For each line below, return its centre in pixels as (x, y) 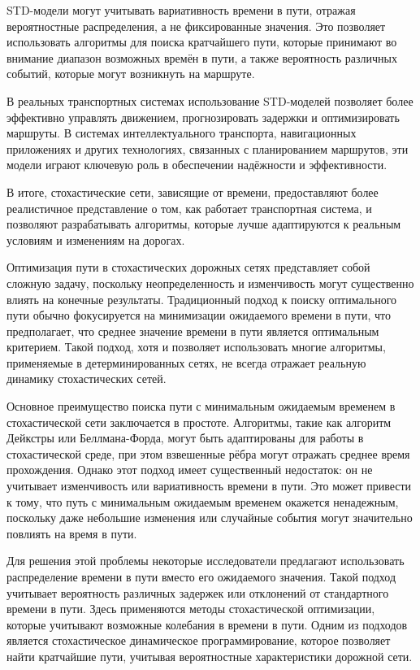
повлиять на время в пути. (72, 533)
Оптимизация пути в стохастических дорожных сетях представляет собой (188, 267)
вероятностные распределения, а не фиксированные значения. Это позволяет (196, 26)
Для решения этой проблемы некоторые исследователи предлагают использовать (206, 561)
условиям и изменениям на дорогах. (96, 239)
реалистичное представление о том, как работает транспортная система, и (189, 208)
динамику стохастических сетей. (87, 379)
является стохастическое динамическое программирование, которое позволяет (199, 640)
